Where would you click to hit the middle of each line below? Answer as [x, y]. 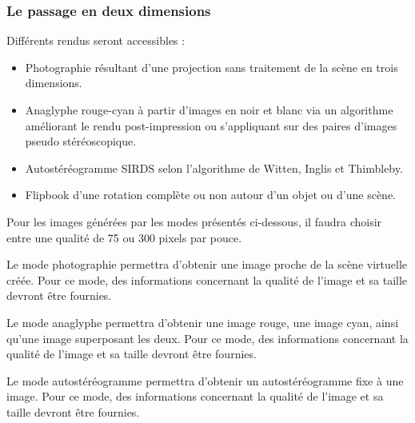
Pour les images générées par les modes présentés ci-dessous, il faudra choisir [194, 221]
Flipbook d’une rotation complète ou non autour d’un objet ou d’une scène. [210, 195]
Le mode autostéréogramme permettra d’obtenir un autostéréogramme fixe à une [205, 380]
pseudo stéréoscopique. [81, 141]
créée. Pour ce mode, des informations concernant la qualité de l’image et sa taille [207, 279]
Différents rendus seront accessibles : [96, 40]
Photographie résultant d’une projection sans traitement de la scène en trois [211, 67]
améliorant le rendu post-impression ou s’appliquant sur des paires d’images [211, 125]
